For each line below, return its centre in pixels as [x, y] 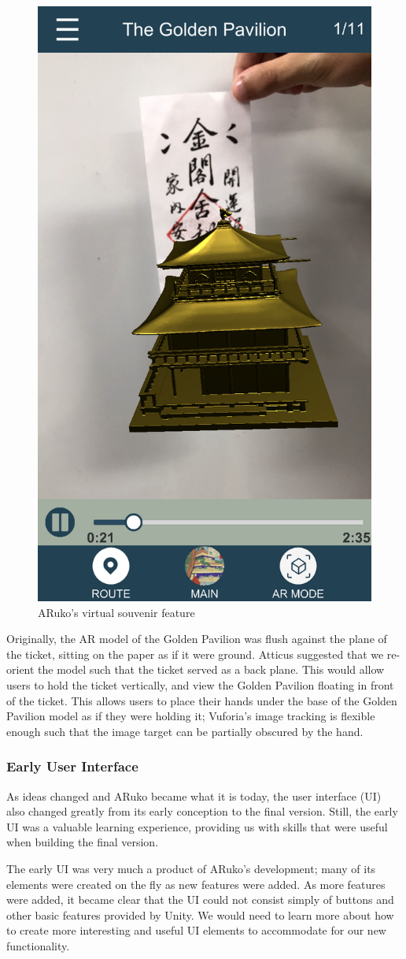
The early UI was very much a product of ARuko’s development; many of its [191, 869]
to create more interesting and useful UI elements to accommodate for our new [196, 930]
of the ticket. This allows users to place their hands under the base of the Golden [202, 700]
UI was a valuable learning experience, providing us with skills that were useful [197, 826]
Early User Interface [72, 766]
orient [20, 669]
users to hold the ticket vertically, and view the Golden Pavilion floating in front [200, 685]
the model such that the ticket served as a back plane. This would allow [211, 669]
